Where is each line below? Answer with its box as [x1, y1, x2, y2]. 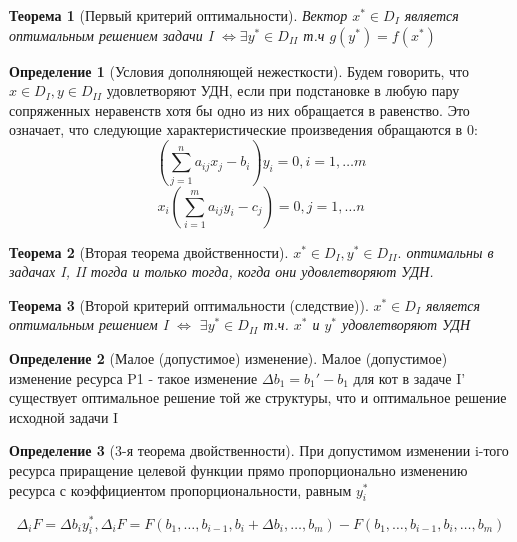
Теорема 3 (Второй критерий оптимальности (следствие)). [9, 294, 369, 315]
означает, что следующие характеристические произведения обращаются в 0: [9, 119, 478, 140]
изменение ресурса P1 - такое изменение [9, 367, 258, 388]
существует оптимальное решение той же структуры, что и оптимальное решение [9, 387, 507, 408]
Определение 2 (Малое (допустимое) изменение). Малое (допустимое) [9, 348, 448, 369]
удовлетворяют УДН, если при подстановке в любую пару [106, 80, 460, 101]
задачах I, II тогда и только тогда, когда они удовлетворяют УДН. [9, 261, 434, 282]
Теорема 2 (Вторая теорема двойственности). [9, 241, 289, 262]
